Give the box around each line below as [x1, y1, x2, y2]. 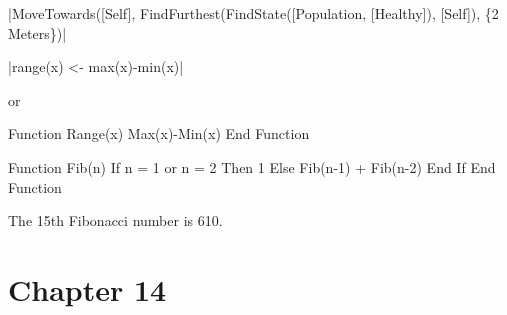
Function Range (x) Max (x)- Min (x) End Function [8, 123, 310, 144]
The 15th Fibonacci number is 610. [8, 210, 223, 231]
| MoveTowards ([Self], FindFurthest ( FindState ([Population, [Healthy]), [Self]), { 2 [8, 3, 499, 23]
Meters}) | [8, 22, 67, 43]
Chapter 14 [8, 268, 167, 309]
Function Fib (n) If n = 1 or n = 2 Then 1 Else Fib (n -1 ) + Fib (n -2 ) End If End [8, 156, 496, 177]
